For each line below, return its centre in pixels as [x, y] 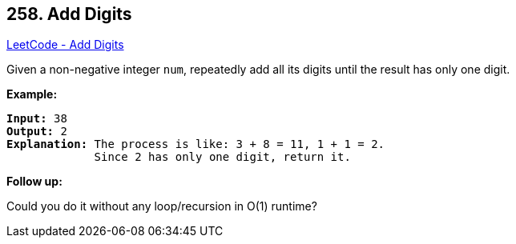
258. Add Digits [69, 14]
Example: [32, 94]
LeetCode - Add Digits [65, 45]
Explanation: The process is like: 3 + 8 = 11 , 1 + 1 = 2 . [196, 144]
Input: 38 [37, 119]
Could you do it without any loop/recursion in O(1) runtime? [162, 206]
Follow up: [34, 182]
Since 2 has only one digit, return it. [222, 157]
